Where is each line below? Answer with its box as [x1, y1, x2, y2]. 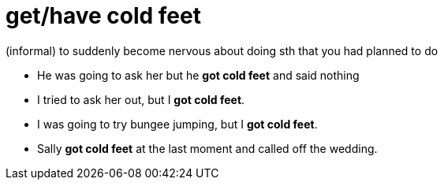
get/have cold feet [6, 2, 201, 29]
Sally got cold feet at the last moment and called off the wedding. [37, 141, 378, 155]
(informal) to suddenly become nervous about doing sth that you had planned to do [6, 43, 438, 58]
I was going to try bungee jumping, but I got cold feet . [37, 117, 318, 131]
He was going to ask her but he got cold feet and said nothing [37, 68, 360, 82]
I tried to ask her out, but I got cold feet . [37, 92, 245, 106]
